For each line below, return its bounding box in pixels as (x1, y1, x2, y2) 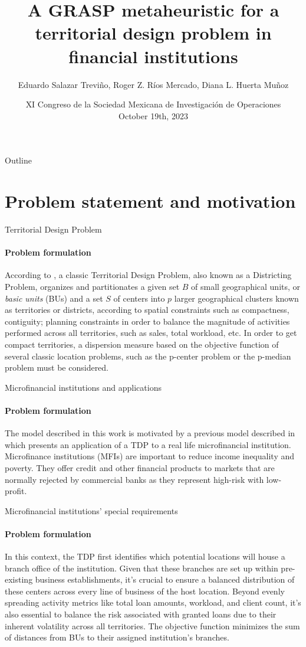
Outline (5, 154, 32, 166)
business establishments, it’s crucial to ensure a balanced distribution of (35, 573, 295, 586)
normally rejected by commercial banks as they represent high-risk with (5, 473, 264, 485)
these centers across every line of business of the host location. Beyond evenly (5, 584, 285, 597)
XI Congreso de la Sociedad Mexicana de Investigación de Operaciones (25, 98, 281, 110)
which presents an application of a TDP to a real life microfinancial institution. (5, 438, 291, 450)
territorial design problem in (35, 21, 272, 45)
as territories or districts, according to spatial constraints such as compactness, (5, 303, 289, 316)
